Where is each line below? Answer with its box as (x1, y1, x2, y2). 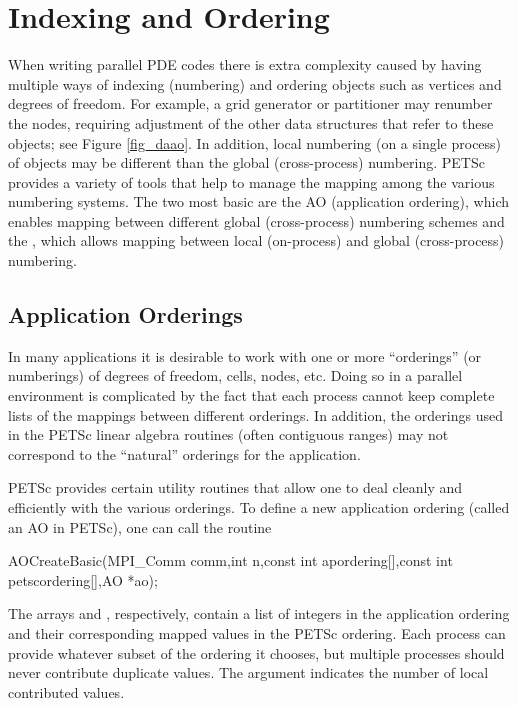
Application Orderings (8, 299, 243, 330)
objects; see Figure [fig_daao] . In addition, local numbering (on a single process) (8, 132, 502, 153)
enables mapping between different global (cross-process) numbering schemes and (8, 210, 505, 231)
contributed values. (8, 681, 125, 702)
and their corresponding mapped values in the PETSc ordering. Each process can (8, 622, 506, 643)
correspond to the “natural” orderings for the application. (8, 443, 361, 464)
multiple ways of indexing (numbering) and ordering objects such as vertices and (8, 73, 502, 94)
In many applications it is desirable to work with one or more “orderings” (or (8, 345, 482, 366)
